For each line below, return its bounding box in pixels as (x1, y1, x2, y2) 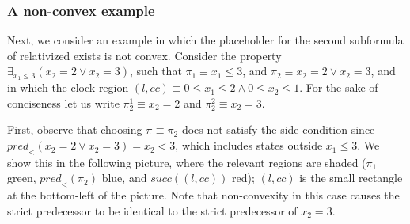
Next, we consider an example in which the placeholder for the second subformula (7, 32, 404, 48)
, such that (130, 63, 182, 79)
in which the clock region (7, 79, 129, 96)
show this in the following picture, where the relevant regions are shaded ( (7, 154, 366, 170)
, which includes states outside (175, 137, 323, 154)
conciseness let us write (7, 94, 120, 111)
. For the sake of (299, 79, 378, 96)
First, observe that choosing (7, 121, 142, 138)
